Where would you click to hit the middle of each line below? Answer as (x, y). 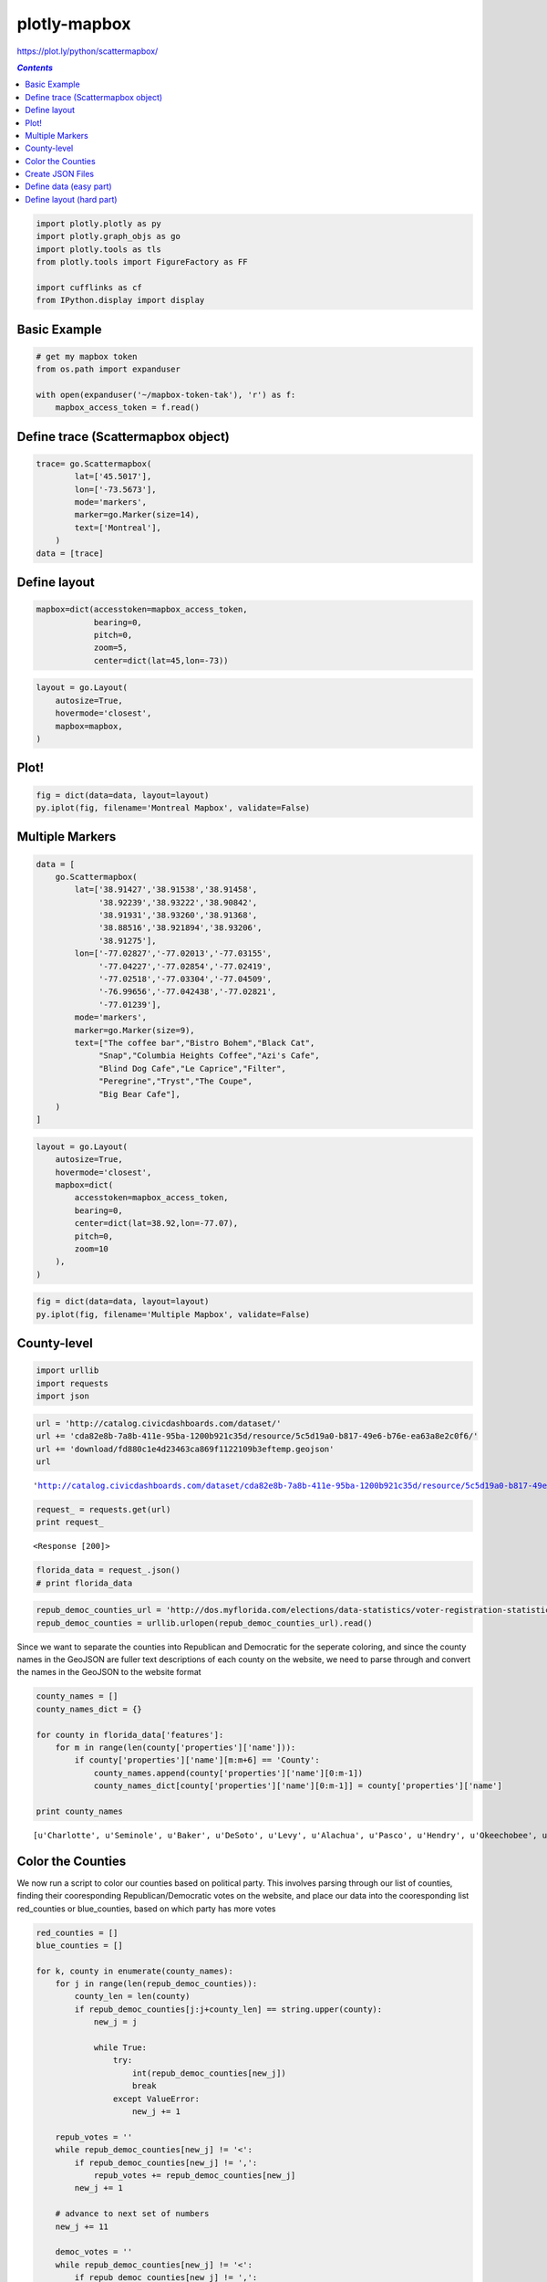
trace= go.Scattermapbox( (94, 464)
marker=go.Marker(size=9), (134, 1030)
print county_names (79, 1811)
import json (63, 1396)
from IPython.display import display (120, 300)
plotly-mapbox (74, 24)
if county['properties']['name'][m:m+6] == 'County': (197, 1760)
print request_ (70, 1523)
